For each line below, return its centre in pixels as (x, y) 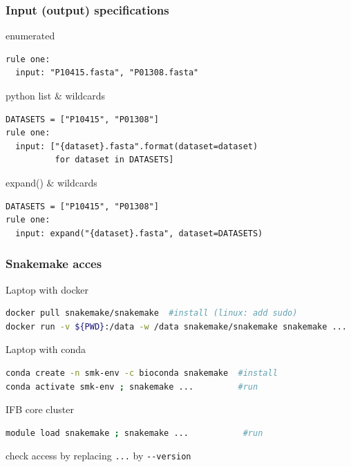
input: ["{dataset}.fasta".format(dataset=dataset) (137, 146)
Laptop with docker (47, 289)
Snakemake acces (54, 264)
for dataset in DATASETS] (114, 160)
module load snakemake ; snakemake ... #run (134, 433)
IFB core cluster (40, 409)
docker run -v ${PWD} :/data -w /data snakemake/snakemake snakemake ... (177, 326)
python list (29, 95)
